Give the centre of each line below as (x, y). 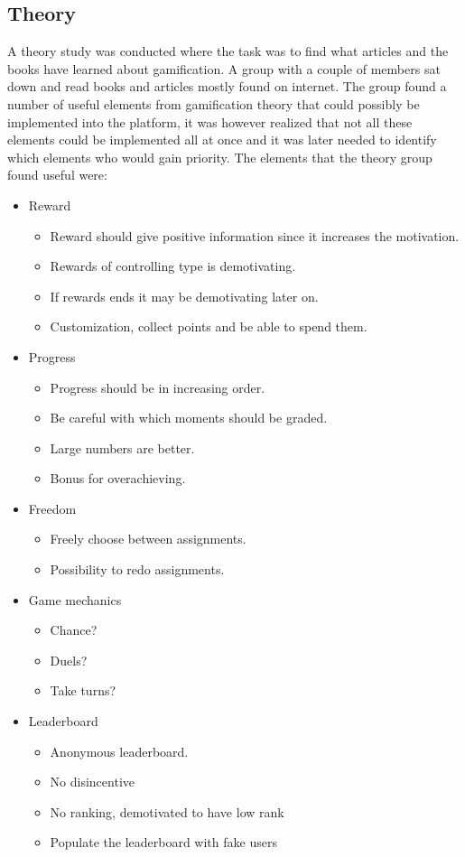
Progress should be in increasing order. (158, 387)
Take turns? (83, 690)
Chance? (74, 630)
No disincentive (93, 782)
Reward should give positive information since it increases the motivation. (255, 235)
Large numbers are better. (122, 447)
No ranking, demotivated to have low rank (167, 811)
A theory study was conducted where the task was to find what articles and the (228, 51)
